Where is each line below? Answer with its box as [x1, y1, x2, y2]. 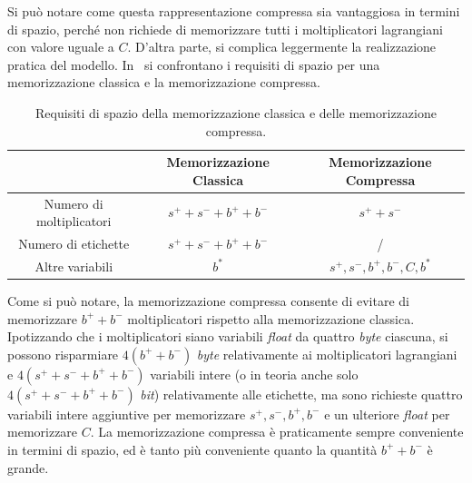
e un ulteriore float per [324, 404, 450, 423]
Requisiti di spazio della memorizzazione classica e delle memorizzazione [35, 103, 437, 122]
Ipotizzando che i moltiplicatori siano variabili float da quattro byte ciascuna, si [7, 327, 448, 346]
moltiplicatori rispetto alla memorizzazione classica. [127, 309, 415, 328]
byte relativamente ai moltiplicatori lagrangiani [196, 344, 457, 363]
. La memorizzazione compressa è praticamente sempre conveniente [90, 422, 464, 441]
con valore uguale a [7, 37, 114, 56]
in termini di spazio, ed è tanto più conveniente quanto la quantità [7, 439, 378, 458]
